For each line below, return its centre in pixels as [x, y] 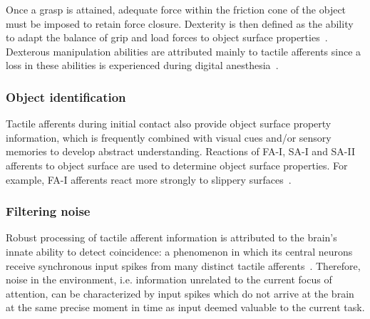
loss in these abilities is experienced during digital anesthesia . [142, 65]
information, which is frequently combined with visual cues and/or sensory [169, 137]
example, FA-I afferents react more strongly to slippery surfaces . [149, 179]
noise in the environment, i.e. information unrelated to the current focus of [169, 279]
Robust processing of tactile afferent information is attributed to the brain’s [171, 237]
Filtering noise [48, 211]
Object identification [66, 96]
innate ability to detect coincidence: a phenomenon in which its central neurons [179, 251]
